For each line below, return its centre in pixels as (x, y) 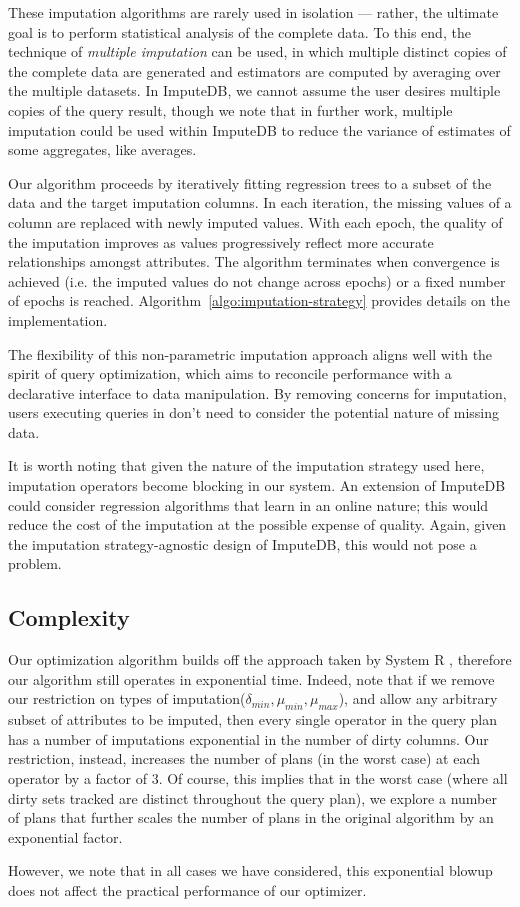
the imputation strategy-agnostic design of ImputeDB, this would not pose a (242, 543)
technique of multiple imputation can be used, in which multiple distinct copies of (257, 51)
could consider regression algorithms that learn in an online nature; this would (248, 504)
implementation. (58, 319)
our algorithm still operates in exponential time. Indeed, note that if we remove (251, 678)
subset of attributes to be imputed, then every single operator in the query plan (252, 719)
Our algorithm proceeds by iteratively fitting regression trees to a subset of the (250, 182)
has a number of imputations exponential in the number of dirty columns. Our (248, 738)
